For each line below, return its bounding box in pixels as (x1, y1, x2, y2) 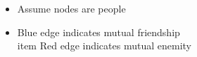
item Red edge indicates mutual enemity (17, 38, 191, 53)
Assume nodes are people (17, 1, 126, 15)
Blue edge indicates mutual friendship (17, 24, 180, 39)
